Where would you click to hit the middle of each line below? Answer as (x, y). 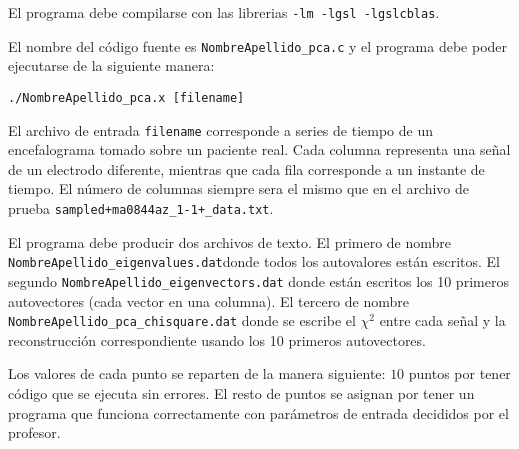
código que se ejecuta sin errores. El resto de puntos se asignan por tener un (241, 393)
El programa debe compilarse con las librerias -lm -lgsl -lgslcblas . (224, 12)
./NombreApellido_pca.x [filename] (126, 97)
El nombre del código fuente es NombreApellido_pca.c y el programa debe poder (258, 45)
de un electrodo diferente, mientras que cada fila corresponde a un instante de (246, 168)
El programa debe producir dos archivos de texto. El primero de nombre (230, 241)
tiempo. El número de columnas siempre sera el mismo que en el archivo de (239, 188)
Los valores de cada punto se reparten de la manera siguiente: (197, 373)
